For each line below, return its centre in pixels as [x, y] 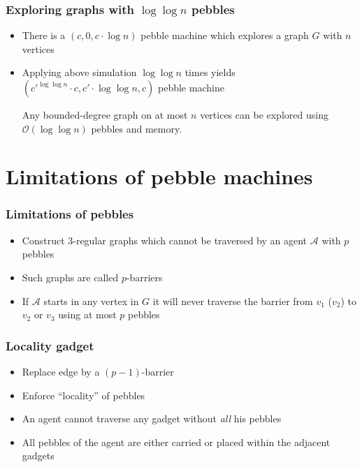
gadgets [38, 455]
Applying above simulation [79, 72]
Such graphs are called [70, 277]
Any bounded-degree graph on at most [105, 114]
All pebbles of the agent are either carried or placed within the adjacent [176, 442]
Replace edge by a [61, 371]
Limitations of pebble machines [159, 176]
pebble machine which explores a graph [225, 35]
